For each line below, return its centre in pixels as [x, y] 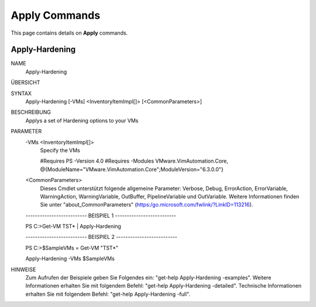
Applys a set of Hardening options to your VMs [82, 120]
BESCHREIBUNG [31, 112]
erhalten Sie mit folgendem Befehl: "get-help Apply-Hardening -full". [108, 294]
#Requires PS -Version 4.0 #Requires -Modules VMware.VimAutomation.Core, [134, 161]
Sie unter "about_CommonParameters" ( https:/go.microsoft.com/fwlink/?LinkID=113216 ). [147, 205]
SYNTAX [21, 93]
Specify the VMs [60, 150]
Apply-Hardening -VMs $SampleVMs [70, 259]
